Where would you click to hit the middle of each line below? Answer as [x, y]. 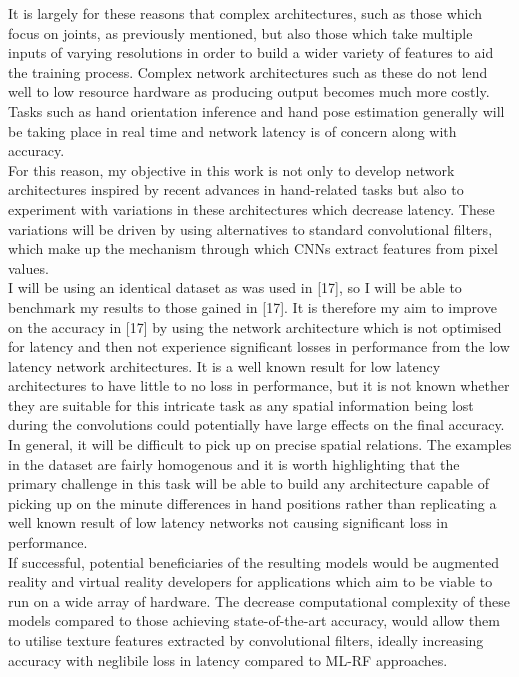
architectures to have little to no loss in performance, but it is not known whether [259, 385]
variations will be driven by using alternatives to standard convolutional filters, [250, 228]
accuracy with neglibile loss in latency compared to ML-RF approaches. [228, 659]
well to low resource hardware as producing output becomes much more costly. [249, 91]
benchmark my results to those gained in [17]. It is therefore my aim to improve [252, 306]
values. [28, 267]
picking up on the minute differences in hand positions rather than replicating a [252, 502]
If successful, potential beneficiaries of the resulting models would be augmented [253, 561]
